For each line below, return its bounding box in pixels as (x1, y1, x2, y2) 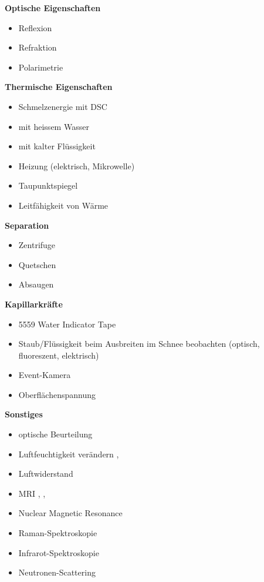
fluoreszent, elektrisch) (18, 349, 99, 361)
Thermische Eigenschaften (5, 81, 113, 93)
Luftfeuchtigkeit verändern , (18, 447, 119, 460)
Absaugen (18, 278, 54, 290)
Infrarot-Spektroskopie (18, 546, 99, 558)
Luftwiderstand (18, 467, 73, 480)
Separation (5, 219, 49, 231)
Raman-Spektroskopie (18, 527, 97, 539)
